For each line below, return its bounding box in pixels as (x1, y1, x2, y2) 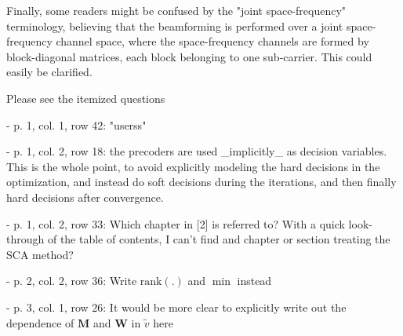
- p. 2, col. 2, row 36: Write (6, 272, 137, 289)
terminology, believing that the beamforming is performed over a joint (6, 17, 343, 34)
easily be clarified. (6, 64, 93, 80)
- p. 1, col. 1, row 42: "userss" (6, 116, 147, 133)
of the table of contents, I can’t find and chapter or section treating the (47, 231, 390, 247)
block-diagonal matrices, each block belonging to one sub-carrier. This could (6, 48, 372, 64)
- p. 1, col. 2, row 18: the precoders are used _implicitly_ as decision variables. (6, 143, 387, 159)
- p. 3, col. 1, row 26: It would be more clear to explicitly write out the (6, 298, 347, 315)
